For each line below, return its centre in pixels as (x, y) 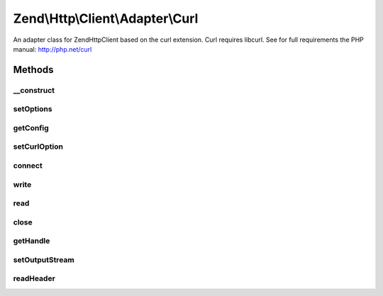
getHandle (32, 241)
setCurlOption (38, 147)
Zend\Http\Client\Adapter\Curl (106, 18)
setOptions (33, 109)
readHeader (34, 278)
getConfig (31, 127)
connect (28, 165)
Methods (33, 70)
